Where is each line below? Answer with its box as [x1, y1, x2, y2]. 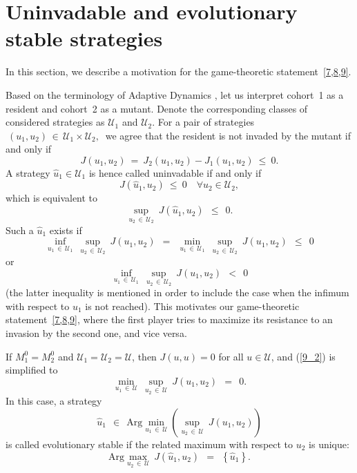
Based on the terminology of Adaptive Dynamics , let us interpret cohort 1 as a [6, 87, 344, 102]
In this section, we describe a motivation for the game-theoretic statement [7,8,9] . [6, 64, 351, 79]
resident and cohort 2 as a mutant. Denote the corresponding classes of [6, 101, 308, 115]
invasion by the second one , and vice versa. [6, 325, 187, 340]
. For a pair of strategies [152, 115, 255, 129]
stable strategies [6, 24, 163, 52]
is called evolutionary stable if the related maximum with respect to [6, 436, 293, 451]
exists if [49, 222, 82, 237]
